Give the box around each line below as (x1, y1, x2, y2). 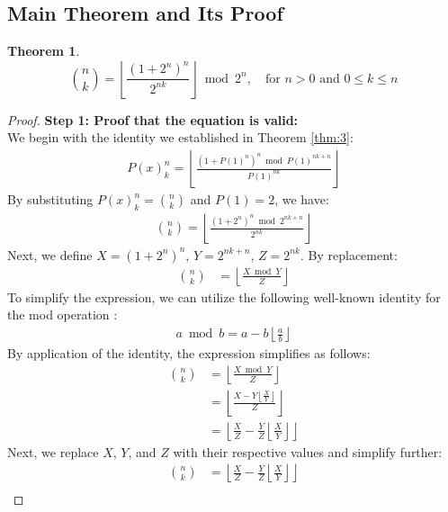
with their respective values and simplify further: (173, 442, 443, 461)
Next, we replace (7, 442, 99, 461)
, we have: (274, 190, 329, 209)
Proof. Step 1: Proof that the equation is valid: (7, 110, 299, 129)
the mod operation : (7, 305, 118, 324)
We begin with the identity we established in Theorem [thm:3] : (7, 128, 354, 147)
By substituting (7, 190, 94, 209)
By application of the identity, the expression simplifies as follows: (7, 344, 371, 363)
